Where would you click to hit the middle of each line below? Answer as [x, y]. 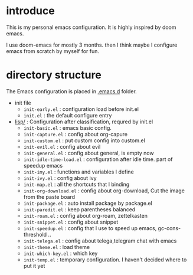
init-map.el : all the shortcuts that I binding [76, 184]
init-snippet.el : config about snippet [71, 222]
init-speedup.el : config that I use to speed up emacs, [90, 228]
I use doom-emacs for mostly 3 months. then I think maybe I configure [92, 45]
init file [23, 103]
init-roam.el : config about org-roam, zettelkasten [85, 215]
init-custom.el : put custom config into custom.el [84, 140]
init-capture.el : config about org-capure [76, 134]
